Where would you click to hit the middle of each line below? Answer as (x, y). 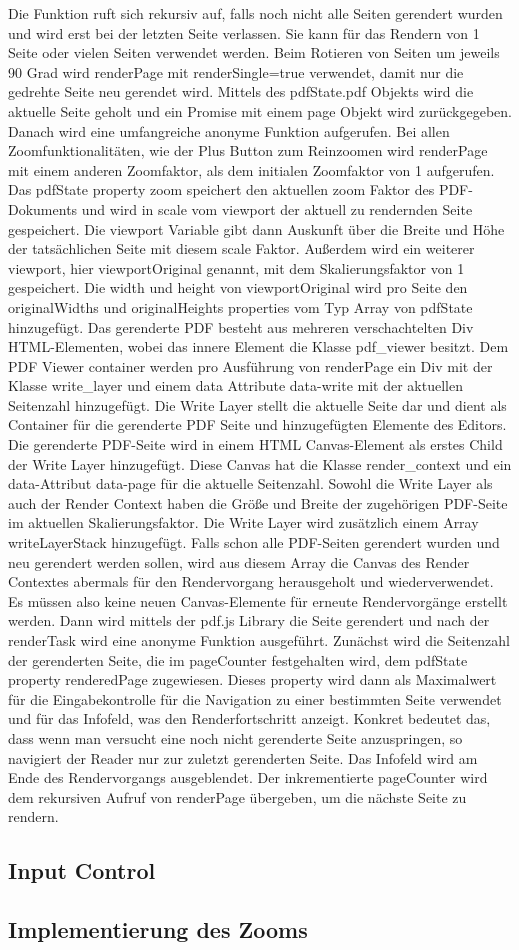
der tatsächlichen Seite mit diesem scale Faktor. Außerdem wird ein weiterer (241, 248)
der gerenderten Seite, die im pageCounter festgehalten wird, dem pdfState (238, 659)
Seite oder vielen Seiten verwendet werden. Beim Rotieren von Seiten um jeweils (254, 52)
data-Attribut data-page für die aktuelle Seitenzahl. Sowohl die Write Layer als (250, 483)
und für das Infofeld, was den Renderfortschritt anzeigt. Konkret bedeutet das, (249, 718)
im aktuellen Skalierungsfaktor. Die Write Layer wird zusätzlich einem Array (243, 522)
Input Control (82, 870)
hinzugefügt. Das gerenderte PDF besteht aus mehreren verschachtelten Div (241, 326)
